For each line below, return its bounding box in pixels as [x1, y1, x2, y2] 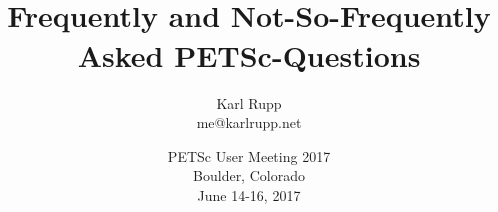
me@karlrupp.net [196, 112, 302, 133]
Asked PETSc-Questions [77, 34, 421, 75]
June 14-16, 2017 [197, 184, 301, 205]
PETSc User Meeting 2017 [167, 145, 331, 166]
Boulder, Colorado [193, 165, 305, 186]
